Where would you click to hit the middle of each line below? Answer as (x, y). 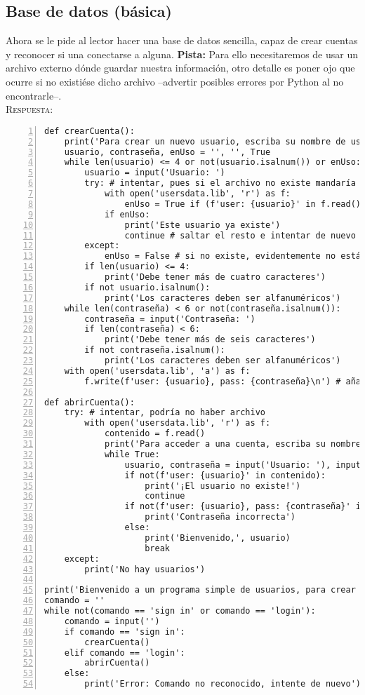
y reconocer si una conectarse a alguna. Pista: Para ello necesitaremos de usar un (182, 54)
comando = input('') (112, 621)
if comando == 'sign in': (125, 632)
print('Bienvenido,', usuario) (218, 538)
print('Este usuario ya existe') (203, 225)
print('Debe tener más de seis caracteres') (210, 340)
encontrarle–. (34, 95)
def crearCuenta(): (89, 131)
